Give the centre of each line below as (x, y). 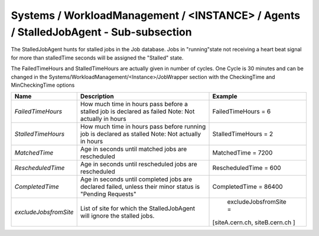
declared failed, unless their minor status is (140, 187)
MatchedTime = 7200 (242, 153)
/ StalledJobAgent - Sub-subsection (101, 32)
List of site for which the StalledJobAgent (137, 208)
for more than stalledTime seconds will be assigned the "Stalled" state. (97, 58)
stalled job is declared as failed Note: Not (137, 112)
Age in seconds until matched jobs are (134, 149)
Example (225, 96)
